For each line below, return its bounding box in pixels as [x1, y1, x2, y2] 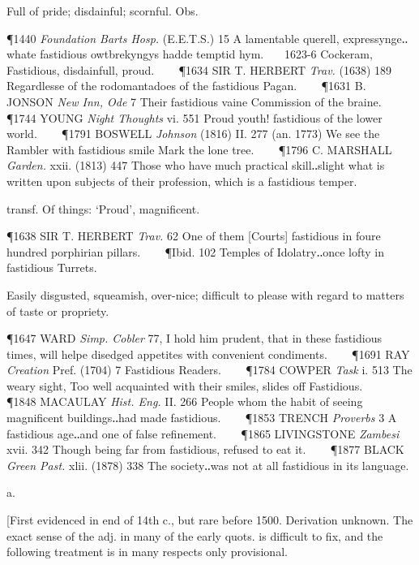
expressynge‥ [343, 29, 408, 46]
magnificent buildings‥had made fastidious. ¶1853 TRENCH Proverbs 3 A [6, 409, 397, 426]
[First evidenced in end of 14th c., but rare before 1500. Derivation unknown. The [6, 511, 413, 528]
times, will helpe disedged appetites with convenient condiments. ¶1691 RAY [6, 345, 410, 362]
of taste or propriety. [6, 302, 109, 319]
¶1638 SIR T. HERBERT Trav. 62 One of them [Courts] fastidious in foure [6, 227, 381, 244]
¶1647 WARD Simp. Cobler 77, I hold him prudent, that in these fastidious [6, 330, 382, 347]
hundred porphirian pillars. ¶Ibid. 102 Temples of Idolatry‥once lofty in [6, 243, 385, 260]
